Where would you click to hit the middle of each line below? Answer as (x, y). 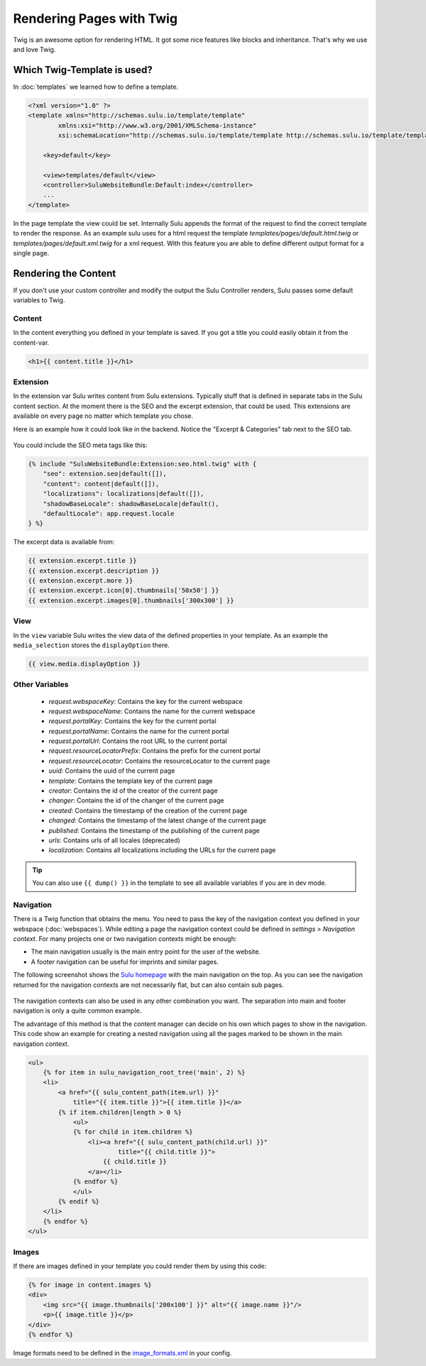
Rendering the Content (65, 273)
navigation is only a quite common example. (77, 1010)
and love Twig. (34, 49)
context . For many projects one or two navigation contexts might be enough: (125, 939)
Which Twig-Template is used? (83, 70)
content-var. (31, 342)
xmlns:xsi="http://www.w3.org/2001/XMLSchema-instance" (157, 125)
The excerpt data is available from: (64, 542)
